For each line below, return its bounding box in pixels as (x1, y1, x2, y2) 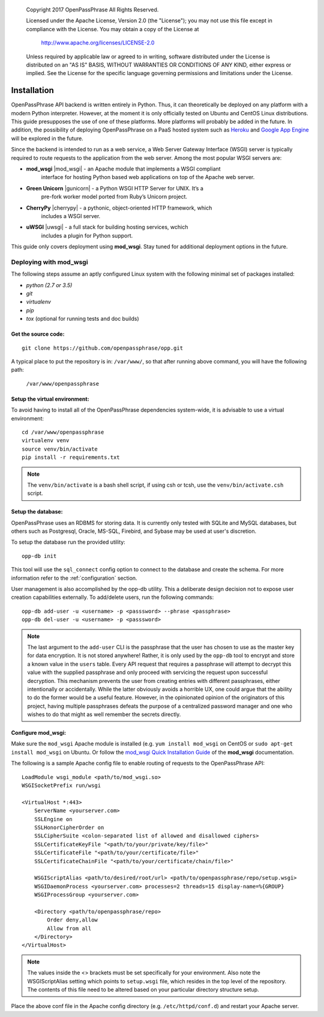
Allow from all (47, 925, 92, 932)
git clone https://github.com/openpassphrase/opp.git (22, 344, 183, 351)
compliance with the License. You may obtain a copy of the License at (26, 25, 199, 32)
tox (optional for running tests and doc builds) (26, 315, 139, 323)
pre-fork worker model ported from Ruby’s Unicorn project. (41, 193, 188, 201)
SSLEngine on (34, 816, 73, 822)
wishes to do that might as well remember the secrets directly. (27, 711, 181, 718)
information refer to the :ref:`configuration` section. (11, 574, 137, 581)
